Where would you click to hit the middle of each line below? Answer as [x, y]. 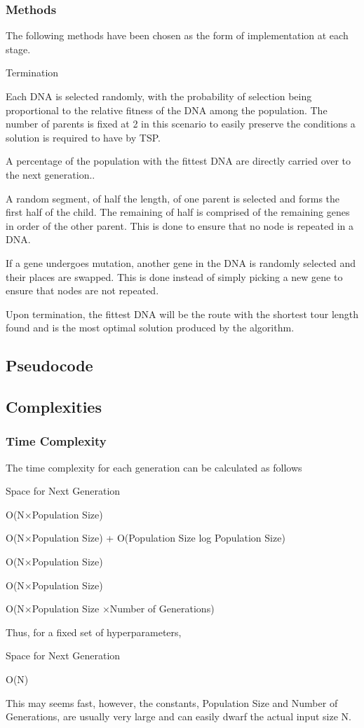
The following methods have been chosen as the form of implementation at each [177, 35]
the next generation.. [50, 174]
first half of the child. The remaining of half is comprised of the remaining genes [178, 212]
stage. [18, 49]
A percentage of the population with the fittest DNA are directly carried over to [178, 161]
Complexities [54, 407]
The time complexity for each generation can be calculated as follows [154, 467]
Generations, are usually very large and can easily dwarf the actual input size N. [178, 716]
